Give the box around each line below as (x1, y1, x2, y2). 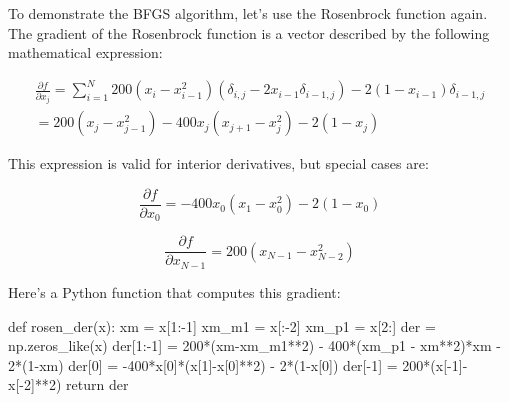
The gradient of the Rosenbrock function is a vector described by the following (8, 22, 490, 43)
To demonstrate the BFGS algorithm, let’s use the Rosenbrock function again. (8, 3, 488, 23)
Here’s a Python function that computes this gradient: (8, 281, 341, 302)
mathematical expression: (8, 42, 163, 63)
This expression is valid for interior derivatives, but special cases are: (8, 153, 429, 174)
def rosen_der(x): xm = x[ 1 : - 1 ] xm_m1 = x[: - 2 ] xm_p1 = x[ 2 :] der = (8, 315, 436, 336)
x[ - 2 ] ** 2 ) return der (8, 374, 129, 395)
